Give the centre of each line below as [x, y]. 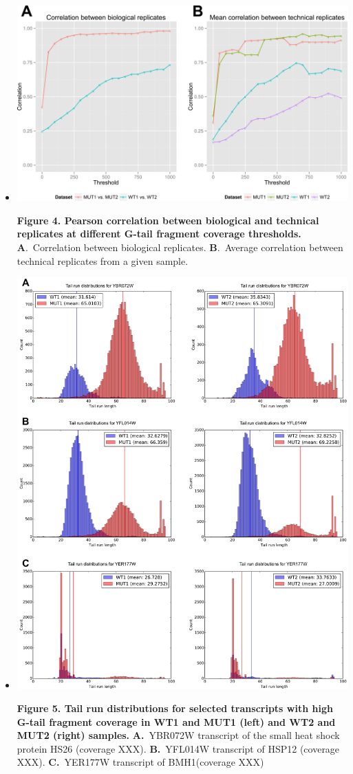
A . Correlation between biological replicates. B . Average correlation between [180, 247]
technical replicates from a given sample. [103, 260]
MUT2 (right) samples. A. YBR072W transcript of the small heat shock [178, 735]
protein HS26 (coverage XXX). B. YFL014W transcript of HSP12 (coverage [178, 748]
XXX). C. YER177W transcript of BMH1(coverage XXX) [140, 762]
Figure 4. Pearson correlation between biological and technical [168, 220]
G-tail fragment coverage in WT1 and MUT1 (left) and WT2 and [176, 721]
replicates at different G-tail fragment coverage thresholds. [159, 234]
